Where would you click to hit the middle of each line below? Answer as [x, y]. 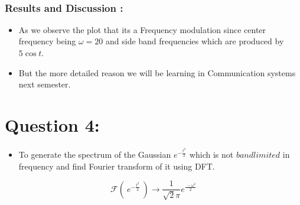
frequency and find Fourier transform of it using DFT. [117, 166]
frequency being [47, 41]
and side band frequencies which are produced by [195, 41]
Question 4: [52, 124]
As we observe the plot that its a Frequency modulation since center [142, 29]
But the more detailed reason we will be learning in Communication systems [157, 72]
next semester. [45, 84]
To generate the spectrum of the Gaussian [95, 154]
